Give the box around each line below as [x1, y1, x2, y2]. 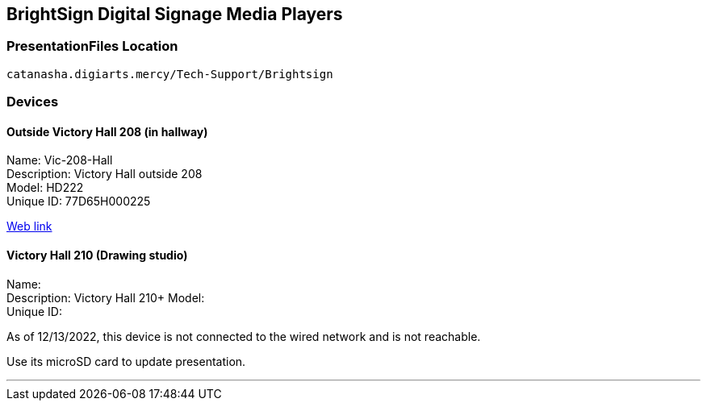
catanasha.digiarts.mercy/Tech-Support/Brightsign [6, 67, 333, 81]
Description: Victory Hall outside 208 [6, 167, 203, 181]
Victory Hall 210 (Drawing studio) [6, 248, 188, 262]
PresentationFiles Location [6, 38, 178, 55]
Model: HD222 [6, 181, 84, 195]
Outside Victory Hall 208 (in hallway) [6, 124, 208, 139]
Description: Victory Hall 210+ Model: [6, 290, 205, 305]
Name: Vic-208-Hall [6, 153, 113, 168]
